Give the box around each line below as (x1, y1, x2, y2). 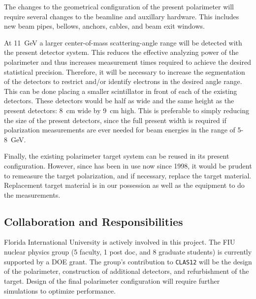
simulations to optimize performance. (4, 285, 116, 296)
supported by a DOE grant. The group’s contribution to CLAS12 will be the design (4, 256, 252, 266)
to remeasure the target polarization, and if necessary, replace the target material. (4, 170, 252, 180)
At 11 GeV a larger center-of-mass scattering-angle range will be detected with (4, 37, 242, 47)
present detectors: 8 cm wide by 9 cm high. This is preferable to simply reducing (4, 105, 249, 115)
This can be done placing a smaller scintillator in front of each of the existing (4, 85, 237, 96)
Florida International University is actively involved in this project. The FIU (4, 237, 235, 247)
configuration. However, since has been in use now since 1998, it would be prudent (4, 160, 252, 171)
